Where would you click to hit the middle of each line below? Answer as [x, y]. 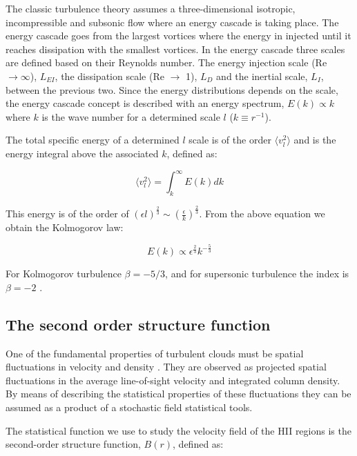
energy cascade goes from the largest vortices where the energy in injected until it [178, 36]
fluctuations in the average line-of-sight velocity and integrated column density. [173, 380]
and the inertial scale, [262, 76]
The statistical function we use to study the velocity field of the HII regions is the [178, 430]
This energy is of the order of [67, 214]
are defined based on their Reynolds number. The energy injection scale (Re [166, 62]
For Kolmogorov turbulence [64, 274]
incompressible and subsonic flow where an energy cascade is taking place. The [172, 22]
